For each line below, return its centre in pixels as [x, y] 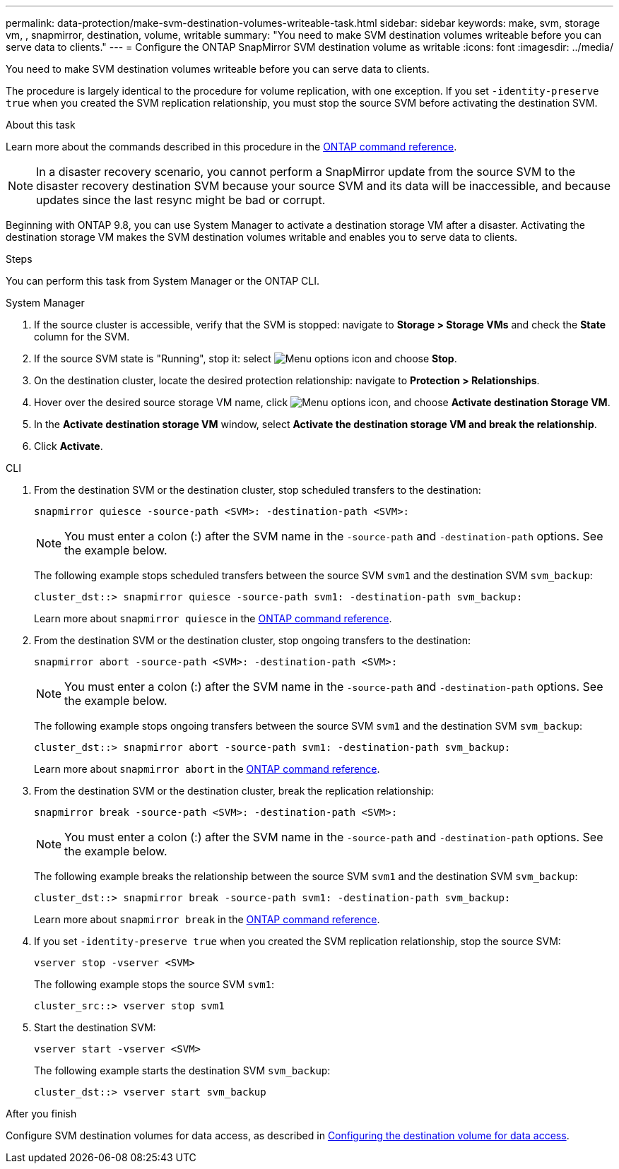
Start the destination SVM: [95, 1027]
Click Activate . [69, 446]
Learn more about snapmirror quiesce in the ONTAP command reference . [213, 618]
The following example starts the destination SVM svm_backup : [182, 1070]
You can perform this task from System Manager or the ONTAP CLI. [163, 281]
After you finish [41, 1114]
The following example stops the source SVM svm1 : [154, 984]
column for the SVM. [82, 337]
